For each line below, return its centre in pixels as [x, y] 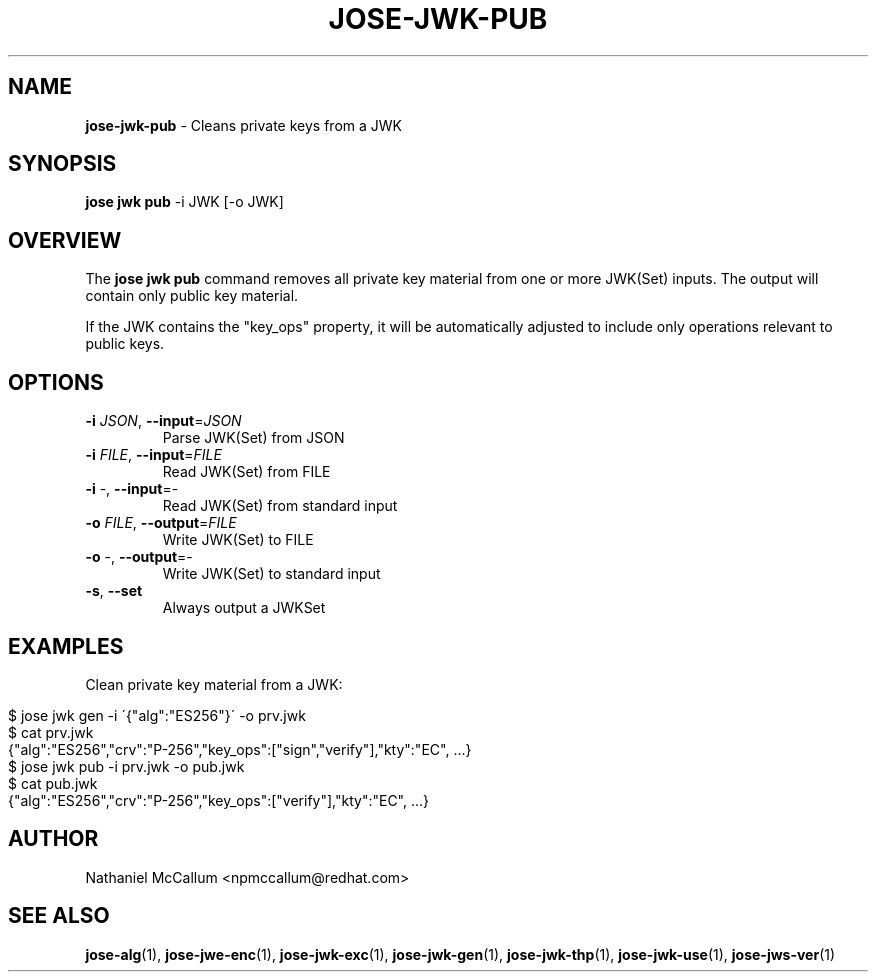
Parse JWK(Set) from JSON [253, 438]
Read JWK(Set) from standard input [280, 506]
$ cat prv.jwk [51, 732]
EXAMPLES [66, 646]
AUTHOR [53, 839]
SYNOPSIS [62, 164]
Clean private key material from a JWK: [214, 684]
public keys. [125, 344]
